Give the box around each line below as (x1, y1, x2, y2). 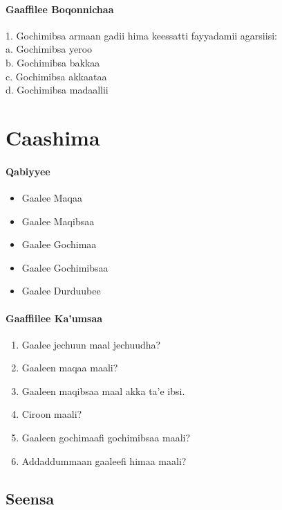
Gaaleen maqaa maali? (21, 360, 118, 375)
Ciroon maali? (21, 407, 82, 421)
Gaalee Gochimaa (21, 237, 97, 252)
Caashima (6, 123, 100, 151)
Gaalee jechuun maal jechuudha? (21, 337, 161, 351)
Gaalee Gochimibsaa (21, 260, 109, 274)
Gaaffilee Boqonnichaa (6, 1, 114, 16)
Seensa (6, 487, 55, 509)
